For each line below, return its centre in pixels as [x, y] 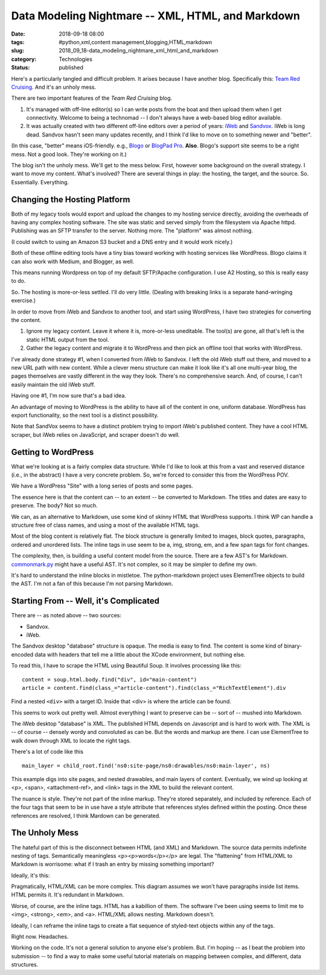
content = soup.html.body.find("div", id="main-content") [110, 679]
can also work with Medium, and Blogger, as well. [73, 261]
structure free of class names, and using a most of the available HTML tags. [106, 525]
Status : [21, 68]
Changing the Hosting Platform [71, 199]
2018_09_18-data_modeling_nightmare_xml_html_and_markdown [139, 51]
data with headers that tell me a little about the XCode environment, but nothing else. [140, 654]
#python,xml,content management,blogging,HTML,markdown [136, 42]
